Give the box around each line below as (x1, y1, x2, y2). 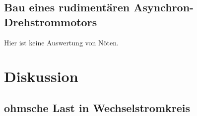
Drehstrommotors (4, 14, 97, 29)
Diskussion (4, 66, 78, 86)
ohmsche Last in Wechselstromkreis (4, 100, 190, 115)
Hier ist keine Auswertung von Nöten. (4, 37, 119, 47)
